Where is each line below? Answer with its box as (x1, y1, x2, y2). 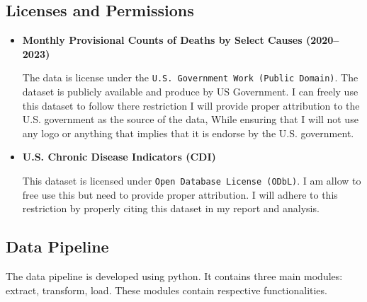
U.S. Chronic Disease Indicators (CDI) (22, 149, 216, 164)
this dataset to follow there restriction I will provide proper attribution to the (22, 98, 360, 112)
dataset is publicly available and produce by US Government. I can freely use (22, 84, 358, 99)
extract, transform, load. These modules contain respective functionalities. (6, 282, 327, 297)
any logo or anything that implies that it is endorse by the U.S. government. (22, 125, 354, 140)
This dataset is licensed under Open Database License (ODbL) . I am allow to (22, 173, 361, 188)
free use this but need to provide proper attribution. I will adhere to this (22, 187, 338, 202)
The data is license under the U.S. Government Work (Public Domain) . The (22, 70, 358, 85)
